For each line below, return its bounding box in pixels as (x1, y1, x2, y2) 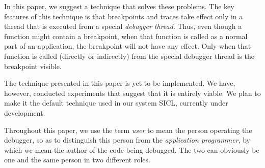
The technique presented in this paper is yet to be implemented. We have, (4, 78, 235, 88)
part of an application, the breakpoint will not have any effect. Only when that (4, 41, 251, 51)
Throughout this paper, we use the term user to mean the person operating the (4, 124, 252, 135)
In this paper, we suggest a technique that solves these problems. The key (4, 1, 234, 11)
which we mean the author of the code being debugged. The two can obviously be (4, 144, 259, 155)
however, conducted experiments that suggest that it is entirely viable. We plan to (4, 87, 261, 98)
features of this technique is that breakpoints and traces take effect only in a (4, 11, 243, 21)
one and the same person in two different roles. (4, 154, 150, 165)
